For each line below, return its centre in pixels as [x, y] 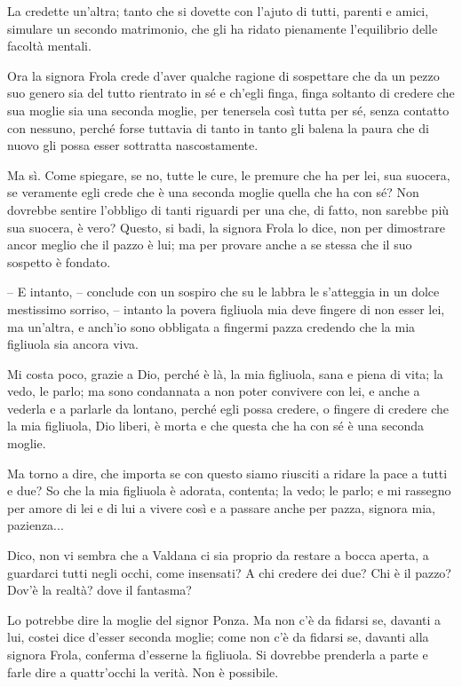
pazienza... [36, 525]
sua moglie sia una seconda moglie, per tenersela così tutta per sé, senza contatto [228, 110]
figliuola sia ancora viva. [73, 344]
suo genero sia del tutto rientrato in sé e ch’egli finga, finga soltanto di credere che [231, 93]
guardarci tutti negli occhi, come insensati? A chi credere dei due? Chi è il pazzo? [229, 572]
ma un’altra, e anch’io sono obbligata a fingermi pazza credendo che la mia [211, 326]
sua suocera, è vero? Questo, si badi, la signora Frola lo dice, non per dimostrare [226, 227]
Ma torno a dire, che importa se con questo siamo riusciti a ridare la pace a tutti [227, 473]
